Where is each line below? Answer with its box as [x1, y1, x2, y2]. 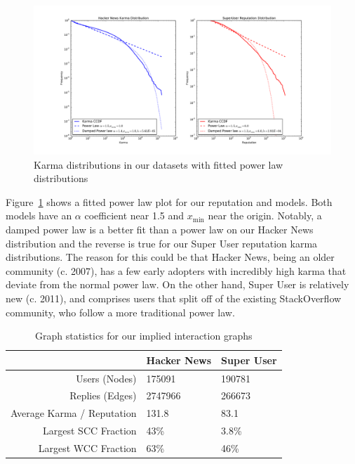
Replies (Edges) [69, 388, 137, 403]
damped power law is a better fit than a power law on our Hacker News [6, 221, 314, 236]
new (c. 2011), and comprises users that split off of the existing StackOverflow [6, 290, 342, 305]
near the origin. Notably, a [208, 208, 322, 223]
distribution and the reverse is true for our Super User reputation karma [6, 236, 318, 250]
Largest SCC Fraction [43, 423, 137, 438]
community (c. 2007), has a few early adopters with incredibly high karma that [6, 263, 347, 278]
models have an [6, 208, 72, 223]
